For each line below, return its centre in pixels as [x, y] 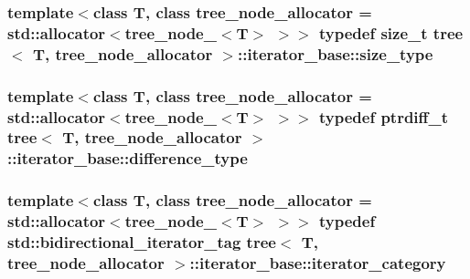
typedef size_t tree [391, 32]
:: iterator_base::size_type [336, 53]
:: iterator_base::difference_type [128, 158]
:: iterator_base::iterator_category [318, 262]
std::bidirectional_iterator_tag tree [142, 242]
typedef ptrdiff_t [384, 116]
